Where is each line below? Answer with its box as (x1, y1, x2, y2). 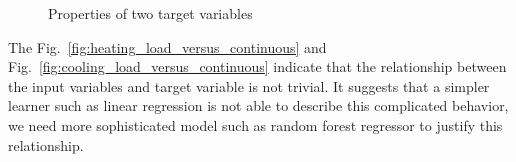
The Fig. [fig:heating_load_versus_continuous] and (8, 36, 327, 57)
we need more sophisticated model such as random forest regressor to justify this (8, 114, 503, 135)
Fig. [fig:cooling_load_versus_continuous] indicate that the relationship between (8, 56, 507, 77)
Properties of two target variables (48, 3, 253, 23)
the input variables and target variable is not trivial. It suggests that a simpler (8, 75, 490, 96)
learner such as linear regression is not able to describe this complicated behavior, (8, 95, 509, 116)
